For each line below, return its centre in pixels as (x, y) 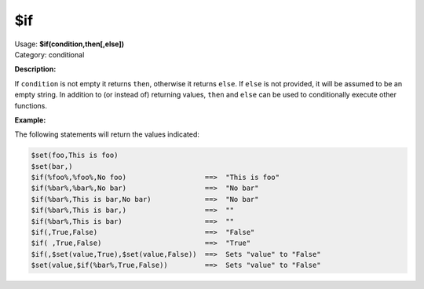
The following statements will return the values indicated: (107, 134)
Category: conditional (49, 54)
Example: (30, 120)
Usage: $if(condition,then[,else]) (69, 44)
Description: (35, 69)
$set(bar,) (52, 166)
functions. (31, 105)
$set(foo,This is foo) (75, 155)
